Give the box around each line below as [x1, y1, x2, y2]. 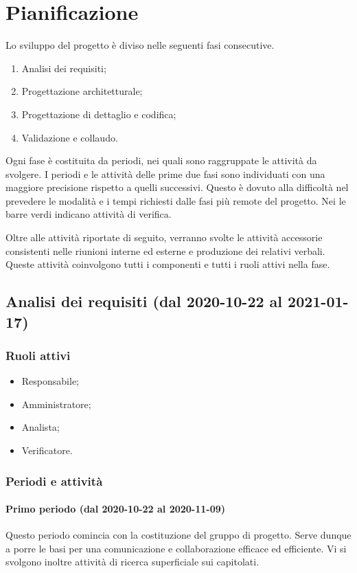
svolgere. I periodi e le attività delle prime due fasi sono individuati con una [5, 166, 325, 181]
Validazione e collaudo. [21, 130, 118, 144]
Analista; [21, 420, 60, 434]
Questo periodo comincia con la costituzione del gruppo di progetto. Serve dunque [5, 528, 352, 542]
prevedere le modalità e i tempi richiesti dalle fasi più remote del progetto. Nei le [5, 193, 346, 207]
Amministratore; [21, 396, 91, 411]
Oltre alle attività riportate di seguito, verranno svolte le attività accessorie [5, 230, 323, 245]
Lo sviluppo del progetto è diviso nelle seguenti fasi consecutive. [5, 38, 275, 52]
